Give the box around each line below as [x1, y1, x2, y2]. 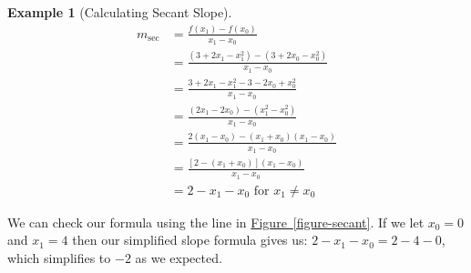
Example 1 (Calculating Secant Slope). [7, 3, 232, 21]
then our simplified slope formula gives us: [72, 230, 308, 249]
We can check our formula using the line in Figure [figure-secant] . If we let [7, 212, 425, 231]
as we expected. [135, 248, 222, 267]
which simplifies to [7, 248, 111, 267]
